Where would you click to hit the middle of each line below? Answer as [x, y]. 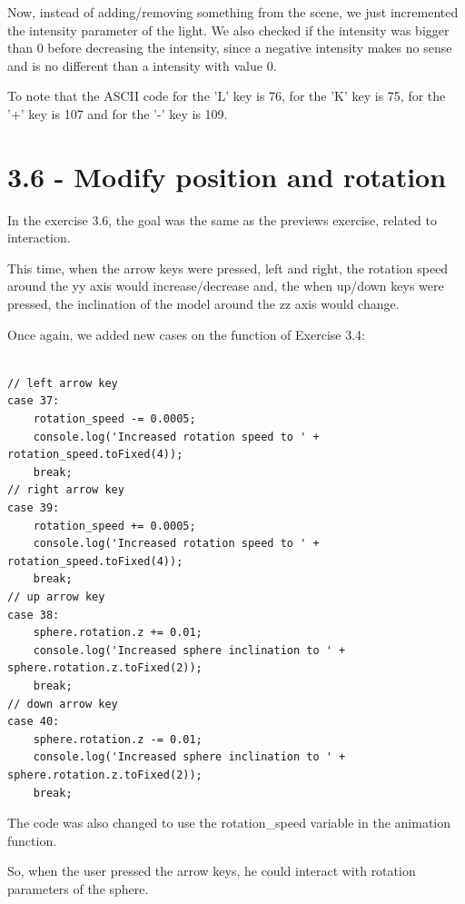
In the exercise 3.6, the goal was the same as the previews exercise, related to [223, 219]
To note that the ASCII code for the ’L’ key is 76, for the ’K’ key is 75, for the [227, 96]
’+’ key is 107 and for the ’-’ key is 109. [118, 113]
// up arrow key [56, 596]
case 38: [34, 615]
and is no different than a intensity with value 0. [142, 65]
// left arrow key [63, 383]
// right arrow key [66, 490]
